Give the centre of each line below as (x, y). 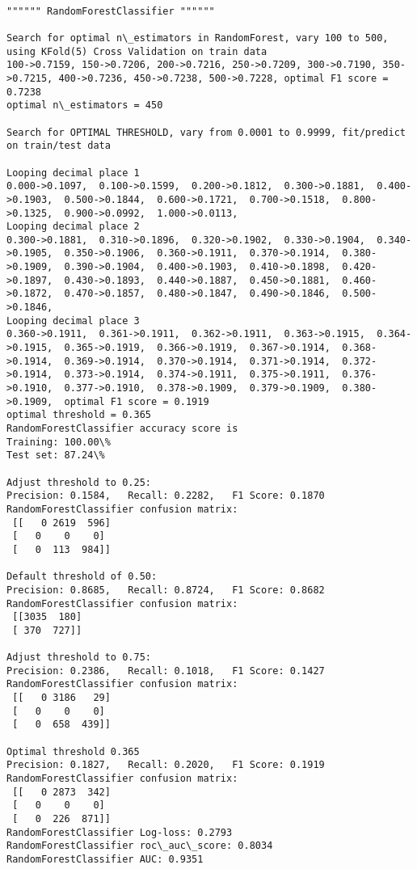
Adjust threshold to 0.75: (79, 658)
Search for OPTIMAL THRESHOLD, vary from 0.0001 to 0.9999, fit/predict (206, 132)
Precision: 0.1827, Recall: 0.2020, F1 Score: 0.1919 (166, 765)
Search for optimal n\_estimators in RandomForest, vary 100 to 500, (198, 38)
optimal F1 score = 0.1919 (137, 401)
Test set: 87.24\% (56, 456)
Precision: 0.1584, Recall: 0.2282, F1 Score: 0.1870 (166, 496)
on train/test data (59, 146)
